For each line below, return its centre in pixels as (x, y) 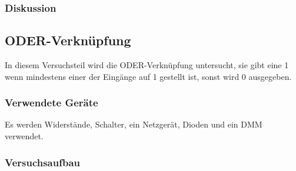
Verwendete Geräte (51, 103)
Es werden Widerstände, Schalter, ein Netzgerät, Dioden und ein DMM (134, 124)
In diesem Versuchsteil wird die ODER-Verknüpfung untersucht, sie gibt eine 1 (147, 65)
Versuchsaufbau (43, 162)
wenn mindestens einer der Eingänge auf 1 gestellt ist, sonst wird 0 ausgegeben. (148, 76)
